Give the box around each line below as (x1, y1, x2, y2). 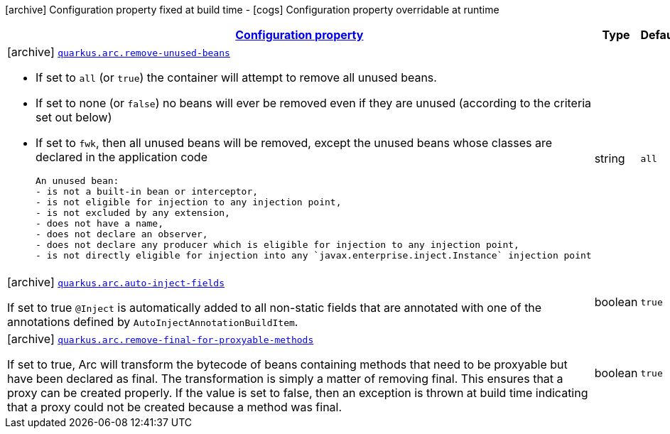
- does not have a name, (36, 218, 164, 229)
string (594, 151, 625, 166)
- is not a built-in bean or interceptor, (36, 186, 259, 197)
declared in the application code (36, 150, 207, 164)
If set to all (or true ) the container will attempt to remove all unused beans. (36, 70, 437, 85)
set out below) (36, 110, 112, 124)
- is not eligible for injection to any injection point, (36, 197, 342, 207)
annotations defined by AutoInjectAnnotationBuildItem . (7, 315, 298, 329)
